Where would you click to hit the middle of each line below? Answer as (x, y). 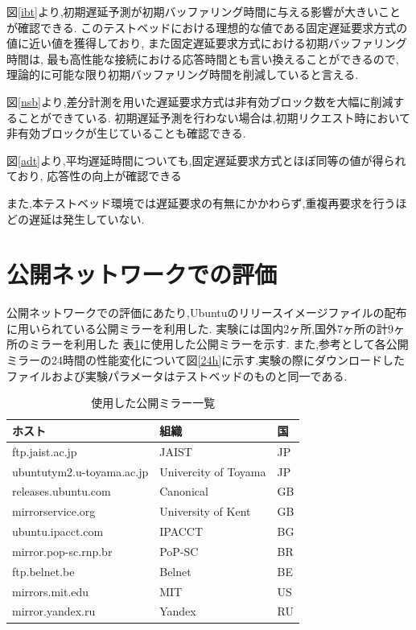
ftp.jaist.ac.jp (45, 451)
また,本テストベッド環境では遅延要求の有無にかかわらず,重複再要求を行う (201, 202)
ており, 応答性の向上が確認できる (94, 176)
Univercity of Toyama (213, 471)
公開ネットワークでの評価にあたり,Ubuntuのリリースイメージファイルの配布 (207, 313)
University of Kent (205, 511)
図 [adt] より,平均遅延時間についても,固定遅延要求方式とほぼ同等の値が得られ (206, 160)
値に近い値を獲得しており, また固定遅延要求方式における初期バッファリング (207, 43)
